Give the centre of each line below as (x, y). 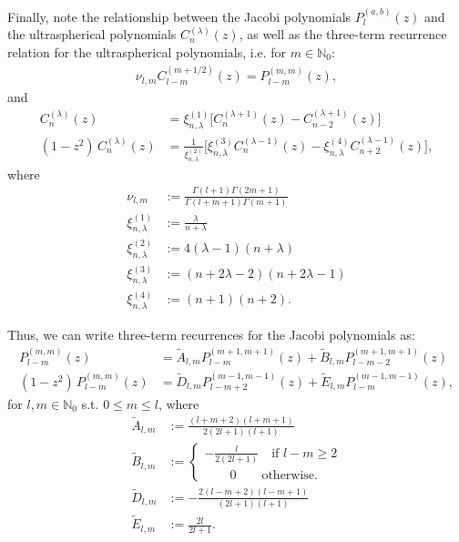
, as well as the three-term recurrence (343, 34)
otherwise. (290, 476)
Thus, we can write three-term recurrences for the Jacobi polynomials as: (211, 335)
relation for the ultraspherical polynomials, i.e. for (147, 52)
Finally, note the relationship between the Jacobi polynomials (179, 16)
